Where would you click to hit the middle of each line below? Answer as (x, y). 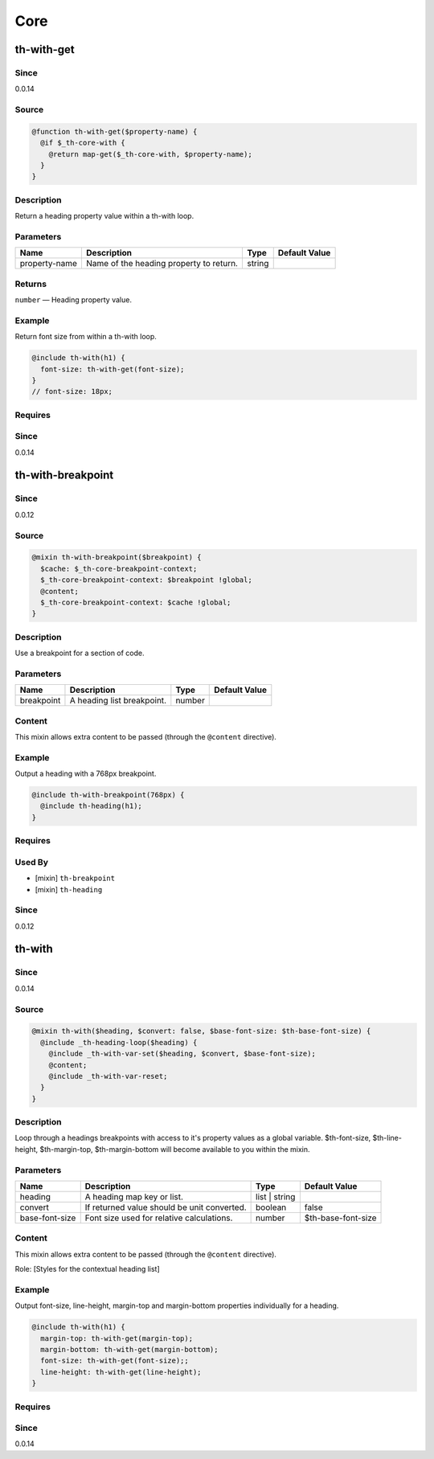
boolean (271, 1207)
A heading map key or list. (134, 1196)
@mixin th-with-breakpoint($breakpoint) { (117, 557)
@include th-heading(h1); (91, 806)
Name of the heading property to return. (162, 264)
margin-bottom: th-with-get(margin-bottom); (129, 1350)
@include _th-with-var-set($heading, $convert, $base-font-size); (182, 1054)
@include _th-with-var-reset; (108, 1076)
